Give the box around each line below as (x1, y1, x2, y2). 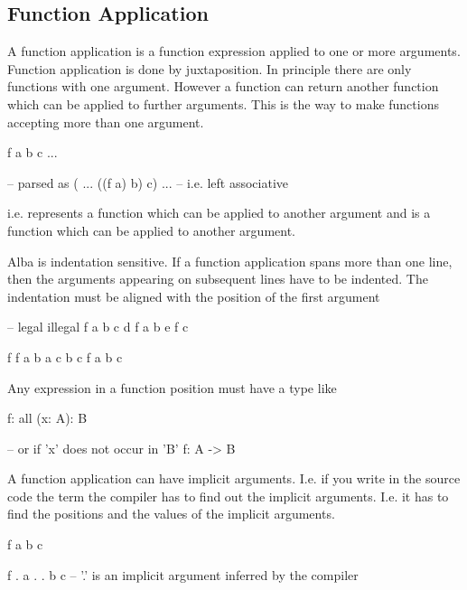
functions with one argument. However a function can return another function (7, 77, 439, 96)
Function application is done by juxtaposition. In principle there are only (7, 59, 412, 78)
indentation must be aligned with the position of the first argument (7, 286, 380, 305)
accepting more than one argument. (7, 112, 204, 131)
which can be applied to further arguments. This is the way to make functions (7, 94, 439, 113)
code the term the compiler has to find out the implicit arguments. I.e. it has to (7, 486, 449, 505)
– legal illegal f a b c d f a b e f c (7, 317, 189, 336)
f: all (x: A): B (7, 408, 88, 427)
